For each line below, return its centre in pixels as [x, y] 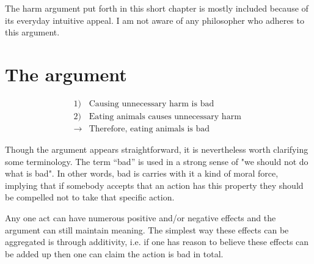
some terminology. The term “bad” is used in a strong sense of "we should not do [157, 161]
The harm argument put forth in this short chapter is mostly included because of [157, 8]
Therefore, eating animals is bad [149, 129]
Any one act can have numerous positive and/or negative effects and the [141, 217]
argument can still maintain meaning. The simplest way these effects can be [147, 229]
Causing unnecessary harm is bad [152, 104]
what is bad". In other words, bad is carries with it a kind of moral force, [142, 173]
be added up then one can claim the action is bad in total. [114, 253]
